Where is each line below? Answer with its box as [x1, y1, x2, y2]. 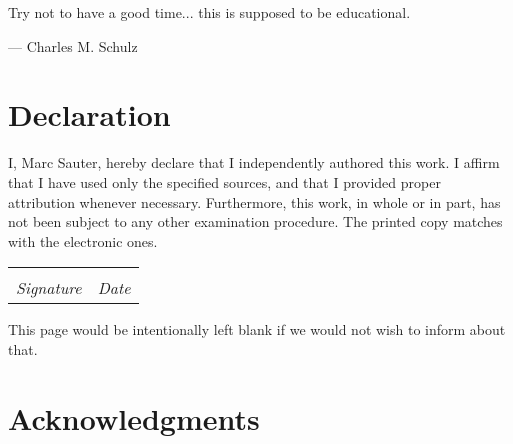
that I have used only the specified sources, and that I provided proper [8, 171, 441, 192]
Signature [16, 276, 82, 300]
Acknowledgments [8, 397, 260, 438]
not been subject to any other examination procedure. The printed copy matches [8, 211, 503, 232]
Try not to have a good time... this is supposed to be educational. [8, 2, 411, 22]
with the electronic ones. [8, 230, 158, 251]
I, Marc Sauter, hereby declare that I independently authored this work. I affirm [8, 152, 500, 173]
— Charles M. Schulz [8, 35, 138, 56]
